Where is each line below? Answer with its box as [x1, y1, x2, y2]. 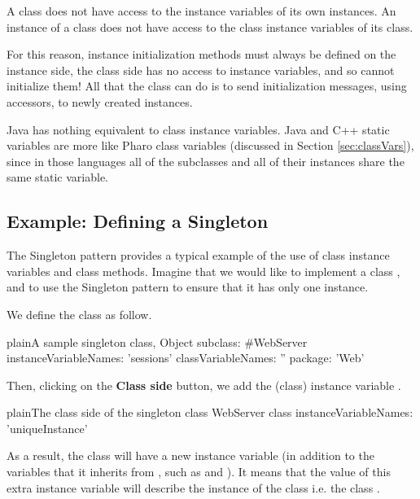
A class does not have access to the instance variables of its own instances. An [7, 2, 396, 19]
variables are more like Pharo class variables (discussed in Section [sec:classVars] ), [7, 137, 414, 154]
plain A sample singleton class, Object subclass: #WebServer [7, 333, 308, 350]
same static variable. [7, 169, 109, 186]
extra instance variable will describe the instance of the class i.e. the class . [7, 479, 380, 496]
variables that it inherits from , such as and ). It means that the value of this [7, 463, 391, 480]
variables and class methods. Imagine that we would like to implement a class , [7, 262, 400, 279]
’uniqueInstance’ [7, 419, 88, 436]
